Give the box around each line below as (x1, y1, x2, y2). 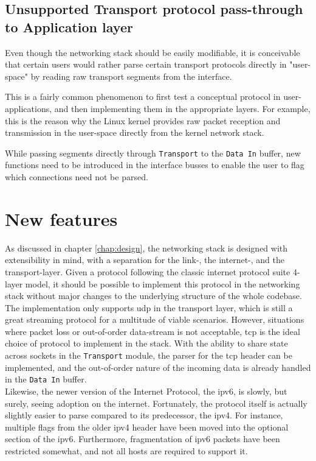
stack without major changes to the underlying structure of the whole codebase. (5, 289, 302, 302)
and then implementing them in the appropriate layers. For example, (54, 102, 311, 114)
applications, (5, 102, 52, 114)
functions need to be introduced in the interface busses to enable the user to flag (5, 158, 304, 171)
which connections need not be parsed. (5, 171, 148, 183)
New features (5, 206, 118, 231)
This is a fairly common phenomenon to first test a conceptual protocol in (5, 90, 281, 103)
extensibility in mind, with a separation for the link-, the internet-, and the (5, 253, 284, 266)
